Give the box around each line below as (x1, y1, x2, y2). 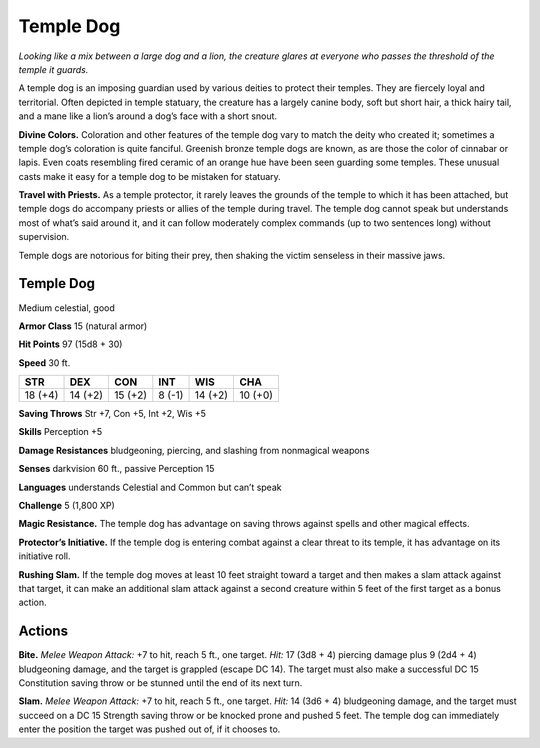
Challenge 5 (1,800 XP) (18, 500, 115, 512)
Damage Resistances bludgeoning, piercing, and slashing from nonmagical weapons (18, 444, 370, 456)
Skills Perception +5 (18, 426, 103, 438)
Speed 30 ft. (18, 356, 71, 369)
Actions (18, 623, 69, 640)
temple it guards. (18, 63, 89, 75)
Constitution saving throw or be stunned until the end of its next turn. (18, 677, 303, 689)
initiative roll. (18, 550, 71, 562)
